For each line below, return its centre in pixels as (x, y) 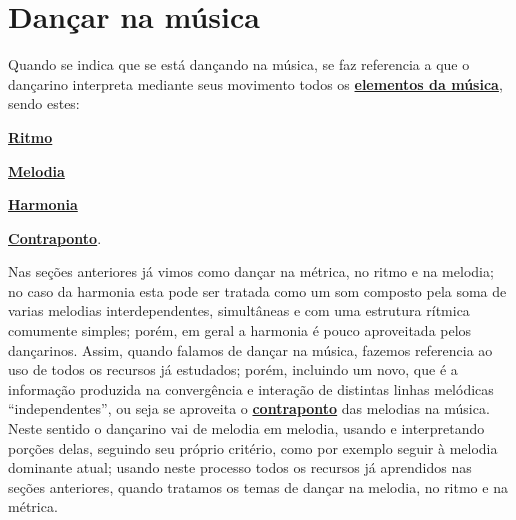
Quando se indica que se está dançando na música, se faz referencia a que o (239, 64)
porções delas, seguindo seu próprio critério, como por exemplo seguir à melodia (253, 447)
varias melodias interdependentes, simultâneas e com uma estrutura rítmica (239, 310)
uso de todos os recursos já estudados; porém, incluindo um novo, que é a (233, 369)
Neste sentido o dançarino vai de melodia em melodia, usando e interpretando (246, 428)
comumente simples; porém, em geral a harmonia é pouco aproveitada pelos (240, 330)
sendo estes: (44, 103)
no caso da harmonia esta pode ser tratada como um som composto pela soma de (257, 290)
